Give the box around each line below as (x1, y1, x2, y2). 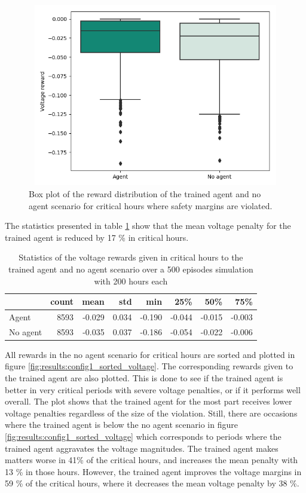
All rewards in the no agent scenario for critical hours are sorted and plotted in (5, 348, 295, 360)
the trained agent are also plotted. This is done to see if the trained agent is (5, 372, 283, 384)
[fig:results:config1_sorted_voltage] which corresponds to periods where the (5, 430, 281, 443)
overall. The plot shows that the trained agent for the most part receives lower (5, 395, 292, 408)
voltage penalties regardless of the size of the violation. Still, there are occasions (5, 406, 298, 419)
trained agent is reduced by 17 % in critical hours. (5, 231, 189, 243)
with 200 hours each (94, 274, 168, 287)
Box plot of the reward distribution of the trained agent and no (29, 187, 261, 200)
